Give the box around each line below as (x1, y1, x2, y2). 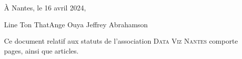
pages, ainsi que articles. (4, 45, 79, 56)
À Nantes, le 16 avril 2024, (4, 2, 86, 12)
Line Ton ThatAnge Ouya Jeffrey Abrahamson (4, 19, 148, 29)
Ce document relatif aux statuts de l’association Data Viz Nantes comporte (4, 36, 238, 46)
